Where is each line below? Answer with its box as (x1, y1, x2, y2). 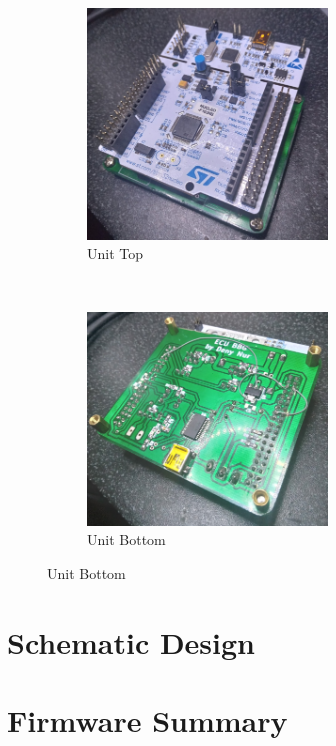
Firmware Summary (7, 699, 288, 740)
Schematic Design (7, 621, 255, 662)
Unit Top (87, 243, 144, 264)
